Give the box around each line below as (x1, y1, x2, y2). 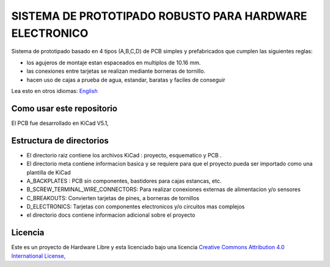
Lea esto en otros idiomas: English (11, 87, 98, 94)
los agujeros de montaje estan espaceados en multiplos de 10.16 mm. (26, 59, 201, 66)
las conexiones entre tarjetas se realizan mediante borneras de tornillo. (26, 67, 206, 75)
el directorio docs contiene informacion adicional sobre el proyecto (26, 211, 196, 219)
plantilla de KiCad (26, 168, 71, 176)
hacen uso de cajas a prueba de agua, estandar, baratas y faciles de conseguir (26, 76, 226, 83)
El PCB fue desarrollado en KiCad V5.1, (11, 119, 109, 127)
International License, (11, 252, 66, 260)
